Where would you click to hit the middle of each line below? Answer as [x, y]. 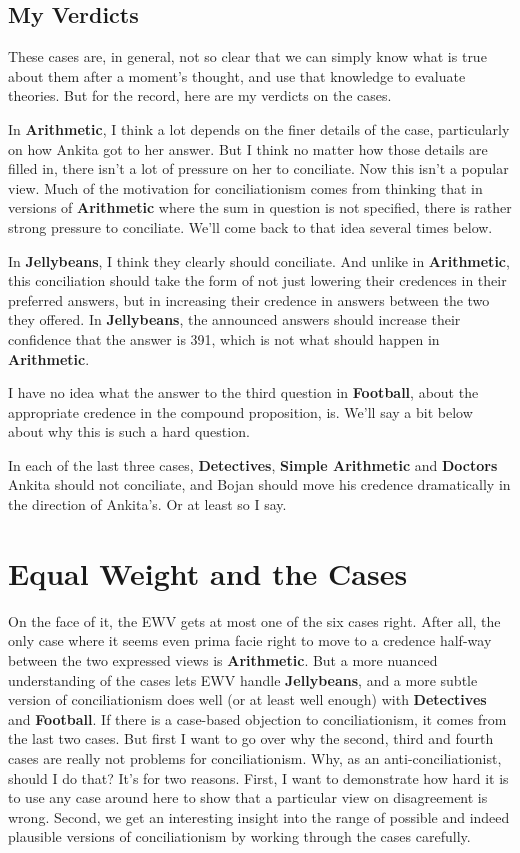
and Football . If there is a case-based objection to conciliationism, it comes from [257, 718]
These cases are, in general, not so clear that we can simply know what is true [247, 56]
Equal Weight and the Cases [208, 572]
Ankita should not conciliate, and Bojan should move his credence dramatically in [259, 484]
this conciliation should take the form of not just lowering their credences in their [257, 280]
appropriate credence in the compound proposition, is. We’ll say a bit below [240, 411]
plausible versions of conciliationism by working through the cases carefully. [239, 836]
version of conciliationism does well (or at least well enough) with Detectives [247, 699]
